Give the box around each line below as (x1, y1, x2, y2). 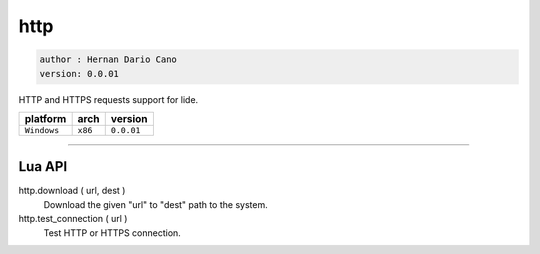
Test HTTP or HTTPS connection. (43, 226, 182, 239)
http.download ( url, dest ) (18, 185, 126, 197)
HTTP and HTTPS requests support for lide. (18, 93, 199, 105)
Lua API (18, 158, 68, 175)
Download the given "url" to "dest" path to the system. (43, 198, 269, 210)
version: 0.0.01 (39, 68, 120, 79)
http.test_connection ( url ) (18, 213, 128, 225)
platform (24, 111, 67, 125)
